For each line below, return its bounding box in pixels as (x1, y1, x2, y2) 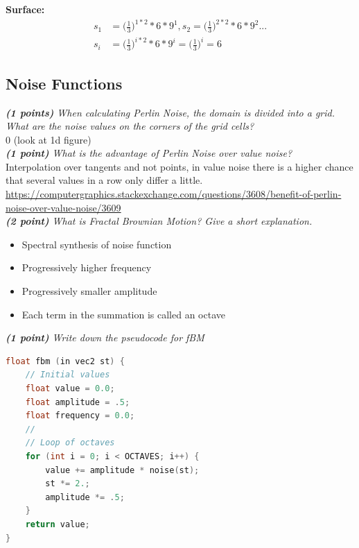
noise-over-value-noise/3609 (6, 200, 121, 214)
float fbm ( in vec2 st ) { (6, 356, 125, 366)
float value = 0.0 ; (25, 384, 115, 394)
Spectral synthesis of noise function (21, 237, 172, 251)
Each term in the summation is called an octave (21, 307, 225, 321)
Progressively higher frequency (21, 260, 152, 275)
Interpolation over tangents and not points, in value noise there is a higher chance (6, 159, 353, 173)
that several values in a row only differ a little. (6, 173, 203, 187)
